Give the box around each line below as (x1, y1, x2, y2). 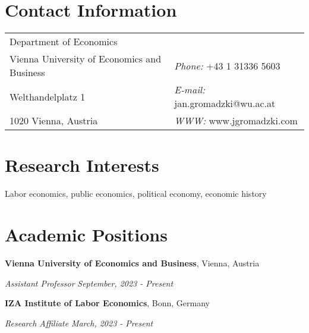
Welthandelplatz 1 (10, 89, 86, 103)
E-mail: (174, 83, 206, 97)
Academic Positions (5, 222, 168, 247)
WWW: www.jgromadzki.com (174, 114, 298, 128)
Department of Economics (10, 34, 118, 49)
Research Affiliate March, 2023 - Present (5, 316, 153, 329)
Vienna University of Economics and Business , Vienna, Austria (5, 256, 260, 269)
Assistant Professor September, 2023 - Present (5, 277, 174, 289)
